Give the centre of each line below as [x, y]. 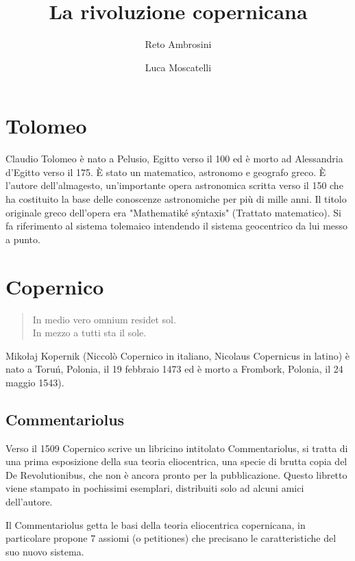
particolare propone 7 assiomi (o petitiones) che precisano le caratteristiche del [171, 538]
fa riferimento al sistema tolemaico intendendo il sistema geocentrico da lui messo [177, 226]
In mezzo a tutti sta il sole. [89, 333]
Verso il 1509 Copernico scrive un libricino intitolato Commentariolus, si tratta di [177, 448]
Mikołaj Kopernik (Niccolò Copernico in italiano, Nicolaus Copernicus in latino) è [178, 355]
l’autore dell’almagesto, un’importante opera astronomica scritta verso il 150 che [174, 185]
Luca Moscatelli [178, 67]
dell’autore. [29, 502]
